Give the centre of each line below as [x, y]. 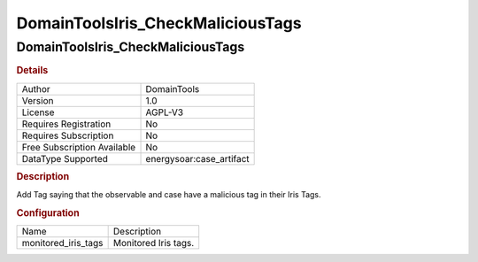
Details [32, 71]
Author [36, 89]
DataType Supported [65, 158]
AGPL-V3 [165, 112]
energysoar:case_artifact [197, 158]
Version [38, 100]
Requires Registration [66, 124]
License [38, 112]
